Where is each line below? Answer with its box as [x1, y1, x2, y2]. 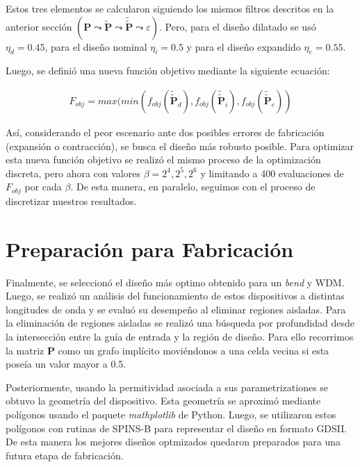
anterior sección [6, 19, 72, 33]
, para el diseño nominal [44, 39, 147, 54]
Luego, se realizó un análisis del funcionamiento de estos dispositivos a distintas [6, 288, 345, 303]
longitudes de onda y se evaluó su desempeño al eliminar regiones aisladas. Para [6, 302, 346, 316]
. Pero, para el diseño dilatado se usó [159, 19, 316, 33]
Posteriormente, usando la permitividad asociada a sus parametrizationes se [6, 379, 329, 394]
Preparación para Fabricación [6, 234, 294, 263]
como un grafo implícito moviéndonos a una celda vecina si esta [58, 343, 329, 357]
